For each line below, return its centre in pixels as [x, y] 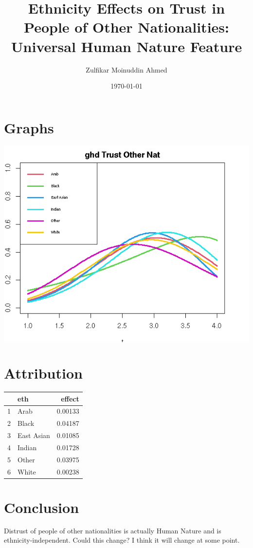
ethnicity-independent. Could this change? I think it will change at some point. [122, 540]
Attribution [43, 373]
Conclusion [42, 507]
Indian [27, 447]
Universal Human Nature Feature [126, 46]
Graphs [29, 127]
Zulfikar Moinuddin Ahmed [126, 69]
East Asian [34, 435]
